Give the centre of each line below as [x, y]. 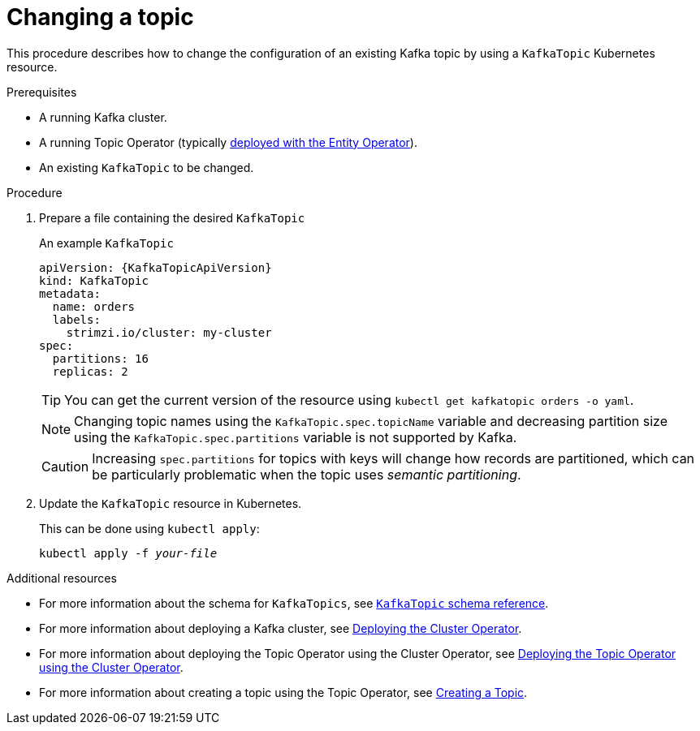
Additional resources [62, 578]
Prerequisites [42, 92]
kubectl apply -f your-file [128, 553]
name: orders [94, 306]
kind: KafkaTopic [94, 280]
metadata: [70, 293]
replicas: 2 [90, 371]
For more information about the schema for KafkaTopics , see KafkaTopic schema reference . [294, 603]
